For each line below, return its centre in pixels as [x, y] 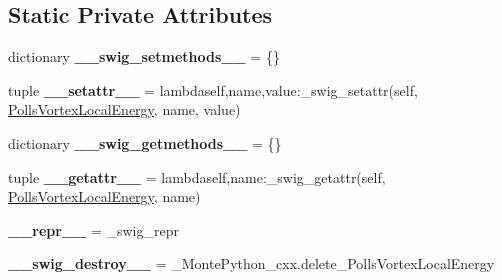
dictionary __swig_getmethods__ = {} [145, 142]
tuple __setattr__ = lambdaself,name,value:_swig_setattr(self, [213, 89]
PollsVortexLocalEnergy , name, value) [124, 109]
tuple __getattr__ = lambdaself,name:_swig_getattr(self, [197, 176]
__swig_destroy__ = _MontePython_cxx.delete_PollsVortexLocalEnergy [251, 263]
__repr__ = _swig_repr [93, 229]
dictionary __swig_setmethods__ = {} [144, 56]
